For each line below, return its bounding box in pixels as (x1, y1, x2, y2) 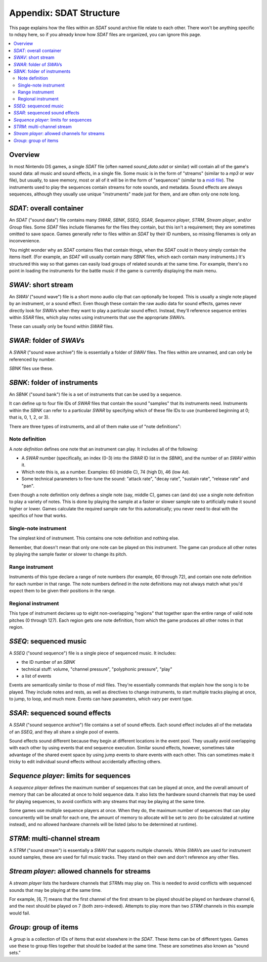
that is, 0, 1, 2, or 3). (9, 414, 49, 420)
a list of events (21, 673, 51, 679)
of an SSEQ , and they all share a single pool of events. (9, 729, 120, 734)
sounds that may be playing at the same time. (9, 887, 102, 893)
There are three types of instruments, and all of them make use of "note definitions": (9, 423, 181, 429)
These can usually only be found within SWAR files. (9, 323, 114, 329)
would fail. (9, 910, 31, 916)
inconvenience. (9, 238, 41, 244)
